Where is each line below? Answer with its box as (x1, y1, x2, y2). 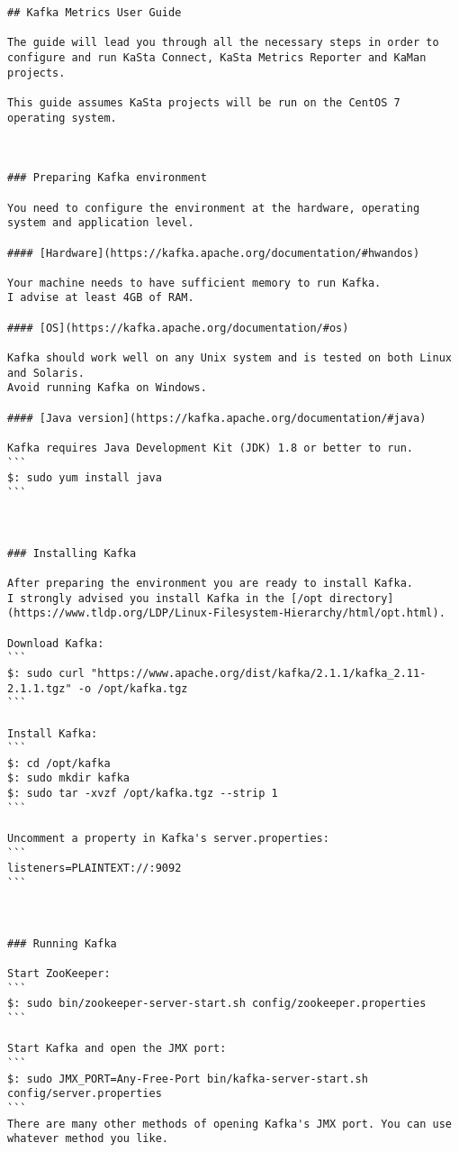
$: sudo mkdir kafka (7, 772, 130, 785)
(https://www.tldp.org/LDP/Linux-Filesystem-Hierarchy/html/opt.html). (7, 607, 445, 620)
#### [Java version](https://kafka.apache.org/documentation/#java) (7, 411, 427, 425)
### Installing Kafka (7, 546, 137, 560)
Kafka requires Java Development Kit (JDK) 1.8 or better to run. (7, 442, 414, 455)
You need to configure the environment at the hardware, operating (7, 201, 420, 215)
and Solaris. (7, 366, 85, 379)
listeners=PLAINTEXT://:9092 (7, 862, 182, 875)
